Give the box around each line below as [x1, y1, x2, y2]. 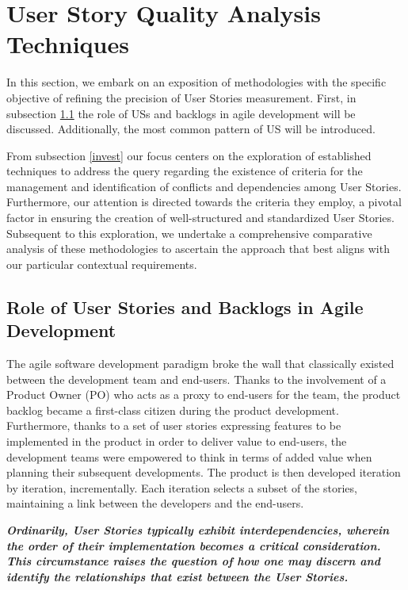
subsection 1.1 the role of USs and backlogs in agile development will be [6, 105, 356, 121]
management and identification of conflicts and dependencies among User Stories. [6, 178, 402, 194]
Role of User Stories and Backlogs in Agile [6, 294, 364, 319]
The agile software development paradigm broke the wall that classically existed [6, 355, 395, 372]
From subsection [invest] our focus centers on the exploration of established [6, 147, 372, 163]
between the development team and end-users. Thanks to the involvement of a [6, 370, 387, 387]
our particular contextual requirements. [6, 255, 197, 272]
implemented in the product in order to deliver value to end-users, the [6, 433, 347, 449]
